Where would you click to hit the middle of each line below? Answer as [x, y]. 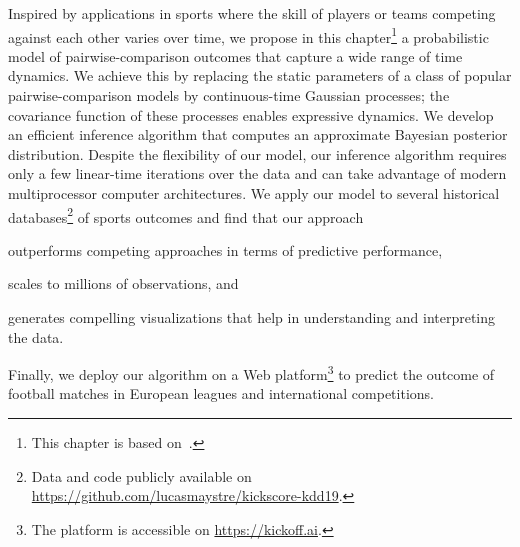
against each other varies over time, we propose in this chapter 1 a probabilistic [248, 35]
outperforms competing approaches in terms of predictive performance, [225, 249]
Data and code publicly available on [141, 475]
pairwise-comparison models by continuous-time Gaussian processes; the [229, 95]
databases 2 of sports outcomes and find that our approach [186, 215]
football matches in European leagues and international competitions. [221, 393]
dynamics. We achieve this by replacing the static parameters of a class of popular [260, 75]
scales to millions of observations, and [123, 283]
